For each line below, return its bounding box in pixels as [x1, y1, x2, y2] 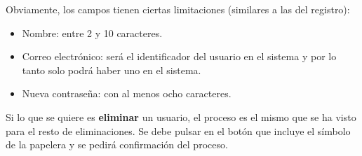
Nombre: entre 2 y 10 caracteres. [22, 25, 163, 40]
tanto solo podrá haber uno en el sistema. [22, 62, 201, 77]
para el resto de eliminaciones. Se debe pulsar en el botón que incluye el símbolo [6, 123, 351, 138]
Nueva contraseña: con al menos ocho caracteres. [22, 86, 232, 101]
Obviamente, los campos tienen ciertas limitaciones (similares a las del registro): [6, 2, 350, 16]
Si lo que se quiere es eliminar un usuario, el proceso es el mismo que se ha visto [6, 109, 356, 124]
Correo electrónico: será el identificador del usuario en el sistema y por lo [22, 49, 337, 64]
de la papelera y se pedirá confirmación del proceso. [6, 137, 228, 152]
